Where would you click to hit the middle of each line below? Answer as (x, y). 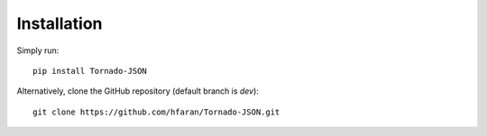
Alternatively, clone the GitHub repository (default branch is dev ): (138, 91)
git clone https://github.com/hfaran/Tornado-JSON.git (156, 112)
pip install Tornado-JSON (90, 71)
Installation (60, 23)
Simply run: (38, 50)
